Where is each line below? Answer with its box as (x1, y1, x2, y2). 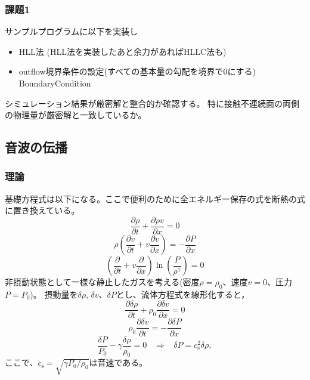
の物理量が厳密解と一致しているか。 (5, 109, 147, 121)
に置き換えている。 (5, 204, 80, 217)
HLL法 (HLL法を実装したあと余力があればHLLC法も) (18, 45, 227, 57)
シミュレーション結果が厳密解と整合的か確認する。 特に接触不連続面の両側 (5, 97, 300, 109)
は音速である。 (89, 356, 148, 369)
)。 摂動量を (30, 288, 78, 300)
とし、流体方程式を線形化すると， (116, 288, 250, 300)
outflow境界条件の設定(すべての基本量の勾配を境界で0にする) (18, 65, 256, 78)
